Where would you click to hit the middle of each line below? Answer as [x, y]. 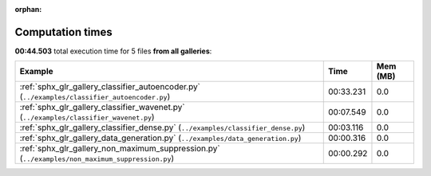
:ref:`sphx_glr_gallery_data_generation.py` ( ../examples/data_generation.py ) [160, 138]
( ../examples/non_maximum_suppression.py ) [97, 158]
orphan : [28, 9]
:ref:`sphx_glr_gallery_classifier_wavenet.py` [102, 108]
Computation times [63, 32]
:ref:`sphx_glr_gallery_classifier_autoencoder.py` [110, 87]
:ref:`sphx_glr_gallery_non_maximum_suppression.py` [120, 149]
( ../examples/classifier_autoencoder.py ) [95, 97]
